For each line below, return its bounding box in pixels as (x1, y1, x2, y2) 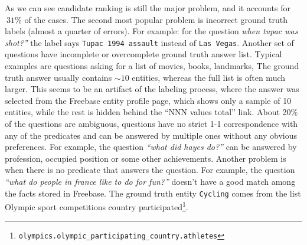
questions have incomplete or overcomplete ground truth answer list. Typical (5, 48, 282, 60)
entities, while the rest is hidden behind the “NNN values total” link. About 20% (5, 106, 298, 118)
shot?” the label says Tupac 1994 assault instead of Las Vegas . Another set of (5, 36, 294, 48)
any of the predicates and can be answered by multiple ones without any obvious (5, 129, 298, 141)
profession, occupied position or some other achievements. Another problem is (5, 152, 286, 164)
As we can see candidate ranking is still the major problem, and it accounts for (5, 2, 290, 14)
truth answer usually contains (5, 71, 112, 83)
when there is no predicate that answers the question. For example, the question (5, 164, 295, 176)
